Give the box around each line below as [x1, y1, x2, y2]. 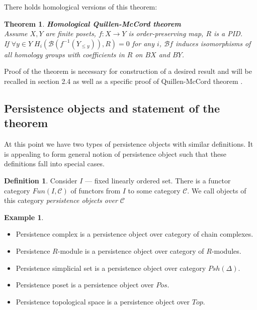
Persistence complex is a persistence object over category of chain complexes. [16, 229, 253, 239]
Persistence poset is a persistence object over [16, 279, 154, 290]
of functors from [70, 185, 121, 195]
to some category [128, 185, 181, 195]
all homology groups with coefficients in [4, 49, 125, 59]
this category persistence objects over [4, 195, 118, 205]
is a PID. [214, 28, 243, 39]
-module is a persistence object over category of [57, 245, 204, 256]
